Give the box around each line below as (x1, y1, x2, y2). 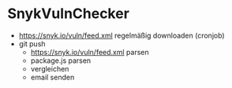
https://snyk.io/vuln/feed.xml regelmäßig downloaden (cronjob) (18, 31, 226, 40)
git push (18, 38, 46, 48)
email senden (30, 72, 75, 82)
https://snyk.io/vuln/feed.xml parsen (30, 47, 149, 57)
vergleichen (30, 64, 69, 73)
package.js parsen (30, 56, 92, 65)
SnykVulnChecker (7, 5, 129, 23)
